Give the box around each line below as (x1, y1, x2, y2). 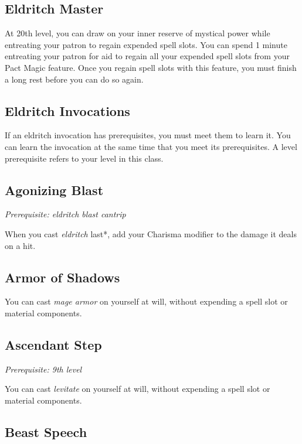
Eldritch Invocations (5, 101, 130, 119)
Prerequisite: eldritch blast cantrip (5, 208, 126, 220)
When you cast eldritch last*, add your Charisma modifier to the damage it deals (5, 227, 297, 240)
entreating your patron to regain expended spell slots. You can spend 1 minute (5, 38, 287, 50)
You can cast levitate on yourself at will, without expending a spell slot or (5, 382, 270, 395)
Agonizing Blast (5, 180, 104, 199)
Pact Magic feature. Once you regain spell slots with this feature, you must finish (5, 61, 297, 73)
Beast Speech (5, 422, 87, 440)
